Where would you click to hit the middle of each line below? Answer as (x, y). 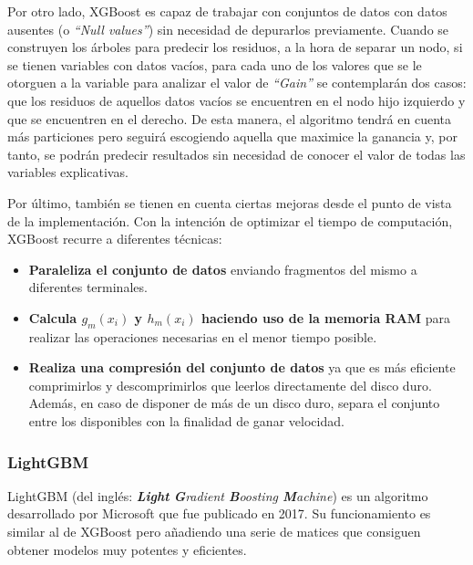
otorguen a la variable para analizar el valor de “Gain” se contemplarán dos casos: (237, 83)
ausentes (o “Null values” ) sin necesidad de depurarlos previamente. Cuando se (228, 29)
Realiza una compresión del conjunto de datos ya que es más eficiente (242, 367)
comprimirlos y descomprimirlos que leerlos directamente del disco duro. (230, 385)
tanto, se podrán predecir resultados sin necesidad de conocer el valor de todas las (236, 154)
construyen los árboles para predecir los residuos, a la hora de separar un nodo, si (235, 47)
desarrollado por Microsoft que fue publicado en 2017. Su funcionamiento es (219, 513)
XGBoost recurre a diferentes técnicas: (115, 239)
